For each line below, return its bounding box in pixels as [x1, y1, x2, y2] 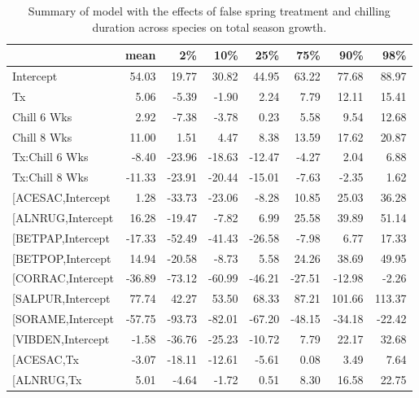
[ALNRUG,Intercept [12, 208, 114, 225]
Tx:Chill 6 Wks [12, 148, 89, 165]
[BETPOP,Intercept [12, 249, 111, 266]
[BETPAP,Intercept [12, 229, 110, 246]
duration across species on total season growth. [92, 18, 327, 35]
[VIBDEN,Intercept [12, 330, 110, 347]
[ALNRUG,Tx [12, 370, 82, 387]
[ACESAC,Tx [12, 350, 79, 367]
